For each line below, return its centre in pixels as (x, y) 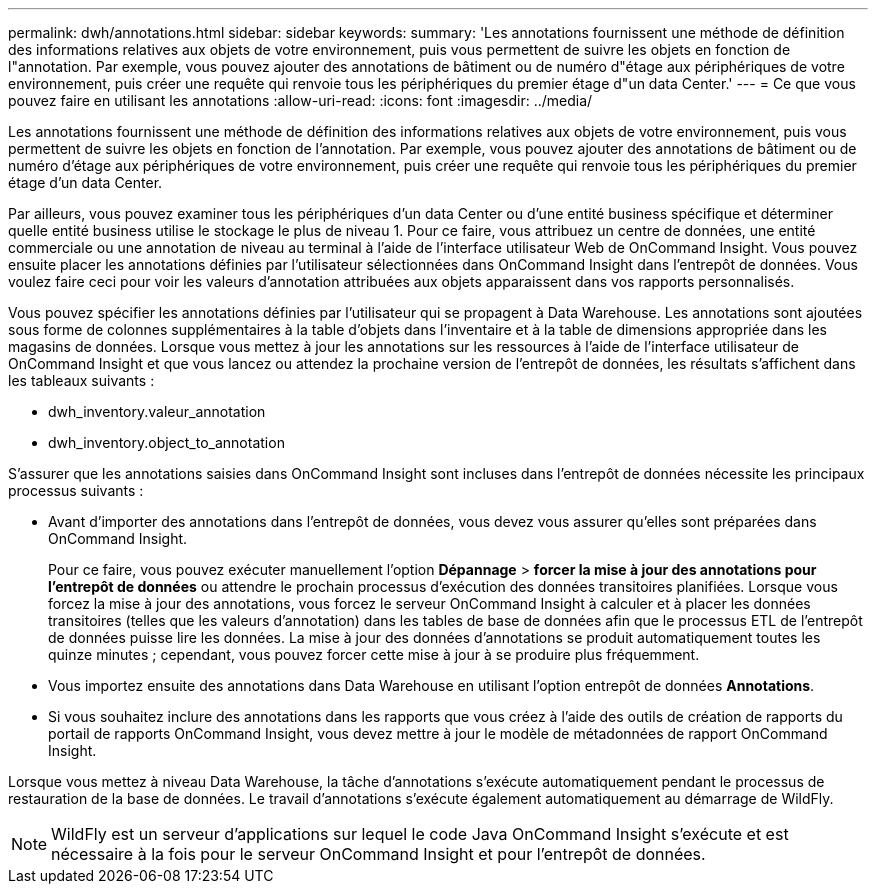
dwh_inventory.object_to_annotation (166, 442)
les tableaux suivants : (81, 380)
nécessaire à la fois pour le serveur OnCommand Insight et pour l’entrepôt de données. (378, 854)
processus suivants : (76, 490)
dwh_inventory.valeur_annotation (157, 411)
